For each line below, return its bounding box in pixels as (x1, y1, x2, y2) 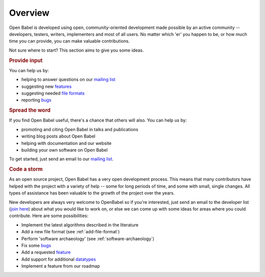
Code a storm (9, 166, 43, 173)
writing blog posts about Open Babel (21, 133, 96, 139)
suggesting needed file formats (21, 90, 85, 96)
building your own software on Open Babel (21, 147, 108, 153)
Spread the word (9, 107, 51, 114)
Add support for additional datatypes (21, 256, 96, 262)
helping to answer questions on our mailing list (21, 77, 116, 83)
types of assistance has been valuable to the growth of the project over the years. (9, 190, 175, 196)
